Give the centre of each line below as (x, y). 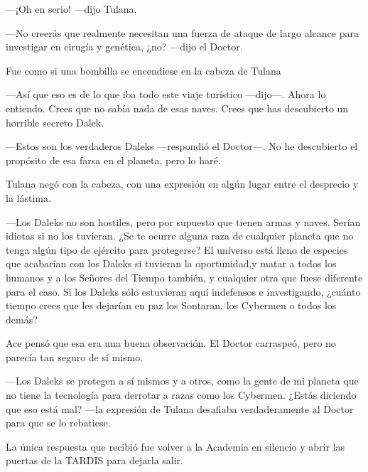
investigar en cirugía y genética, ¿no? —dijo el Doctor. (124, 47)
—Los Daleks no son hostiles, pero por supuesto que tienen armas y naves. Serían (183, 221)
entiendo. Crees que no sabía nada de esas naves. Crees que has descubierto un (177, 108)
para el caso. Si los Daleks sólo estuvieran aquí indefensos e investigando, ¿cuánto (183, 291)
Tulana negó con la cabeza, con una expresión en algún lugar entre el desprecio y (182, 184)
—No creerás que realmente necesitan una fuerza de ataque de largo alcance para (182, 32)
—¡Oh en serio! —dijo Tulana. (71, 9)
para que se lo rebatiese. (58, 423)
